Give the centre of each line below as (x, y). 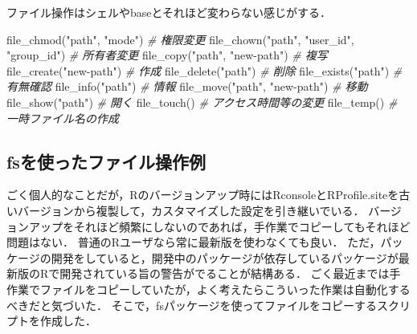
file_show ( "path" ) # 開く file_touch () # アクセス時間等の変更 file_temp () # (202, 102)
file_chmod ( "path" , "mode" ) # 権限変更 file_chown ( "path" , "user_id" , (180, 39)
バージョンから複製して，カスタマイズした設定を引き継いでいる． (191, 210)
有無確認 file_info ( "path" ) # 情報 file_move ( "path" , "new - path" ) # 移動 (187, 86)
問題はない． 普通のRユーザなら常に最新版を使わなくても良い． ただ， (194, 242)
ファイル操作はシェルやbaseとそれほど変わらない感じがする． (169, 12)
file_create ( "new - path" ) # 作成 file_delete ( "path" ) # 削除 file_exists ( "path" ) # (204, 70)
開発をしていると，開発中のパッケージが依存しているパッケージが (225, 257)
